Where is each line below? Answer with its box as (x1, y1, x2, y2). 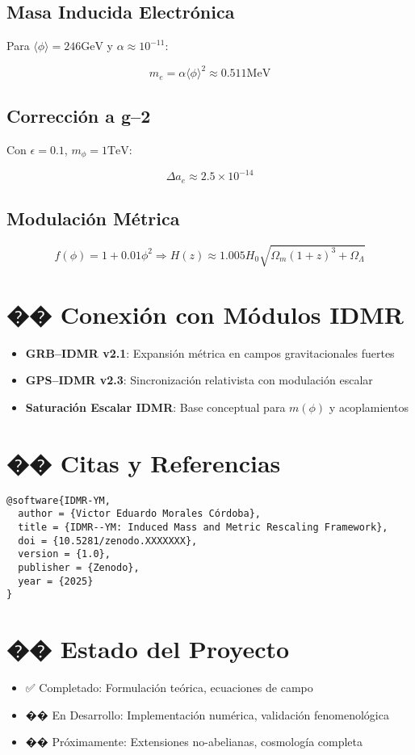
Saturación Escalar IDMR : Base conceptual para (25, 398, 286, 415)
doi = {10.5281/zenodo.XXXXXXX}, (18, 535, 198, 547)
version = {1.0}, (18, 548, 111, 560)
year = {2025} (18, 575, 94, 587)
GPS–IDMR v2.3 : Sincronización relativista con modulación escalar (25, 371, 373, 388)
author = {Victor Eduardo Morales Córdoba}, (18, 508, 261, 520)
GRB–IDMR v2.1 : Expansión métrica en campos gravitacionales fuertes (25, 344, 395, 361)
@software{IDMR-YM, (6, 494, 111, 506)
